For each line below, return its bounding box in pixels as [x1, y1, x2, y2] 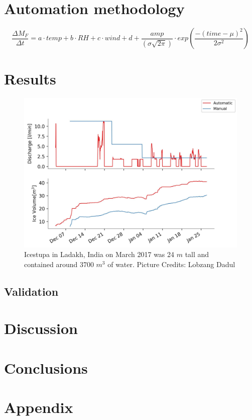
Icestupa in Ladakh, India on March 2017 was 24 [24, 249, 175, 260]
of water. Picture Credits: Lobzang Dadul [107, 259, 235, 269]
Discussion [4, 318, 78, 339]
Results [4, 68, 56, 89]
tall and [185, 249, 209, 260]
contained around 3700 [24, 259, 94, 269]
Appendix [4, 397, 73, 417]
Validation [4, 283, 59, 299]
